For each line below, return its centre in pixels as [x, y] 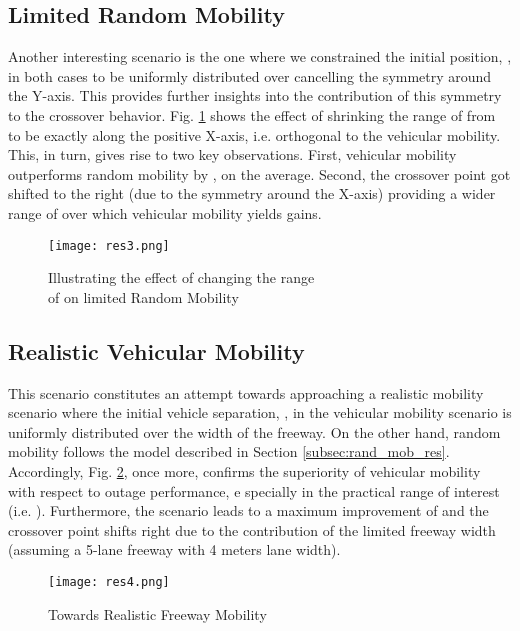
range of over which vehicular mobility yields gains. [165, 212]
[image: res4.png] [109, 581]
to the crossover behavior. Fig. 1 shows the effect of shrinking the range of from [252, 114]
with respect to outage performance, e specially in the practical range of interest [254, 490]
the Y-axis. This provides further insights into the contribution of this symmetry [255, 95]
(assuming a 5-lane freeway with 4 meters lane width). [174, 549]
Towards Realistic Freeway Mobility [157, 613]
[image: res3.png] [109, 245]
